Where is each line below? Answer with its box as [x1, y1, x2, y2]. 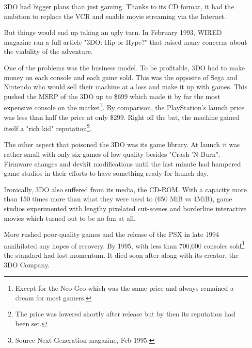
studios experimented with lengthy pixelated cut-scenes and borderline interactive [4, 203, 247, 213]
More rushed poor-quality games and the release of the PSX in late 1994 [4, 229, 219, 239]
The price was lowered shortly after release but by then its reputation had [15, 309, 236, 319]
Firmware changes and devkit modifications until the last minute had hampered [4, 158, 241, 168]
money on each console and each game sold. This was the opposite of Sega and [4, 72, 237, 82]
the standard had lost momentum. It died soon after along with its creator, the [4, 250, 239, 260]
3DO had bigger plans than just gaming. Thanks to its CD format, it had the [4, 1, 234, 11]
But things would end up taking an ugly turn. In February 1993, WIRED [4, 27, 222, 37]
